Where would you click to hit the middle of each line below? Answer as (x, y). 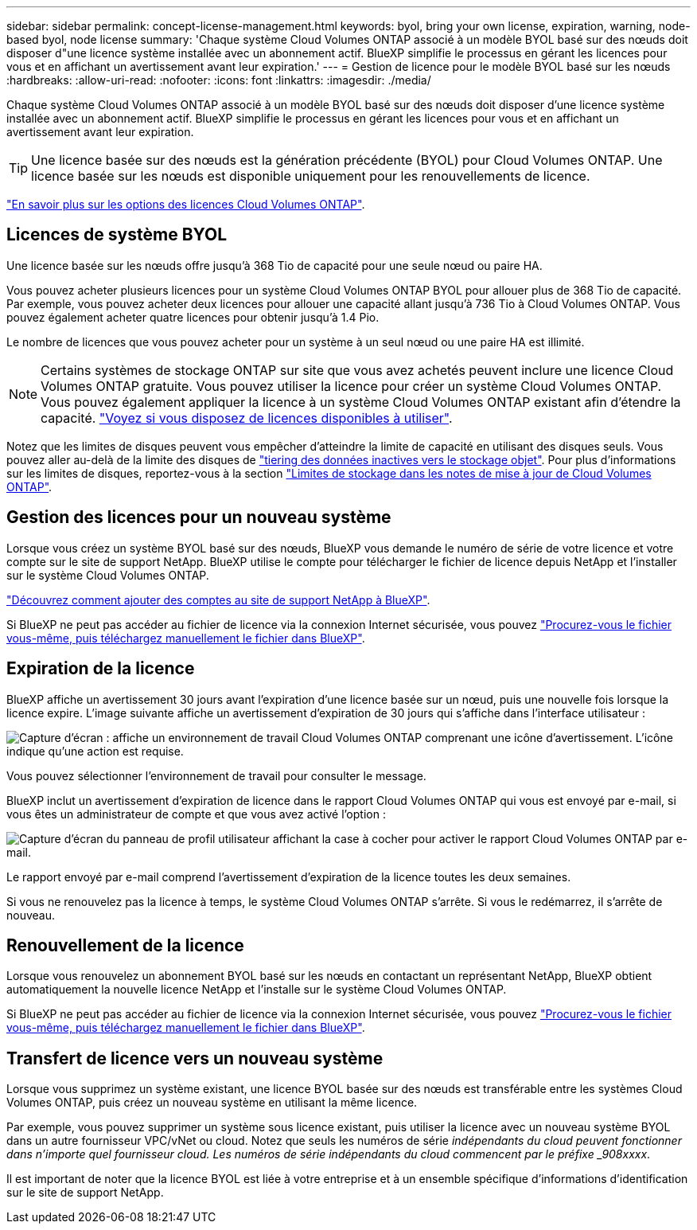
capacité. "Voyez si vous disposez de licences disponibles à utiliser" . (247, 418)
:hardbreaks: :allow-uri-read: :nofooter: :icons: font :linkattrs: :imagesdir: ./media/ (219, 80)
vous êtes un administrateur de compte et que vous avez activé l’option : (196, 814)
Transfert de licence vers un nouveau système (195, 1058)
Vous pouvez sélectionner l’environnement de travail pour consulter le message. (216, 775)
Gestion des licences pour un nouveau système (199, 517)
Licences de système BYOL (117, 235)
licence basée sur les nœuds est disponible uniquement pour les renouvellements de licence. (311, 176)
